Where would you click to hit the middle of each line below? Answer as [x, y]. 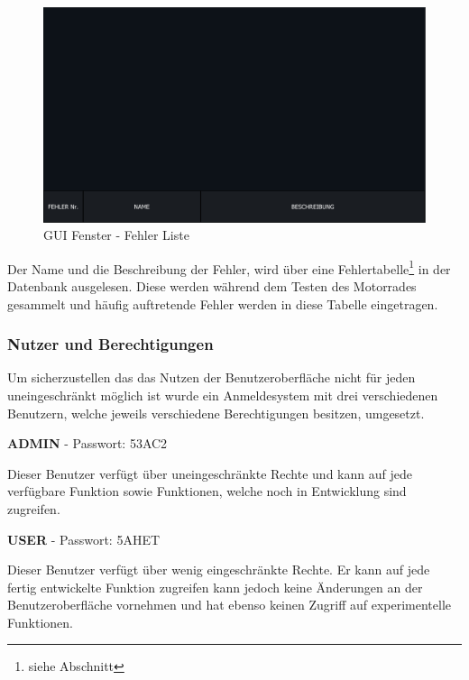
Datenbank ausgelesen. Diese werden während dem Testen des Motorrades [212, 285]
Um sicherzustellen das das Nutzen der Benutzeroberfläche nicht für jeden [212, 377]
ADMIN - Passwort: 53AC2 [87, 443]
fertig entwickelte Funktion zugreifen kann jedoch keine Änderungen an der [215, 587]
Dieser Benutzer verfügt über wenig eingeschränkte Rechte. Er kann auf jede [219, 570]
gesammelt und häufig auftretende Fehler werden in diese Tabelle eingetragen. [223, 303]
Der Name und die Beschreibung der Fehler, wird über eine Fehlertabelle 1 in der [229, 267]
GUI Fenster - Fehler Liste [116, 235]
